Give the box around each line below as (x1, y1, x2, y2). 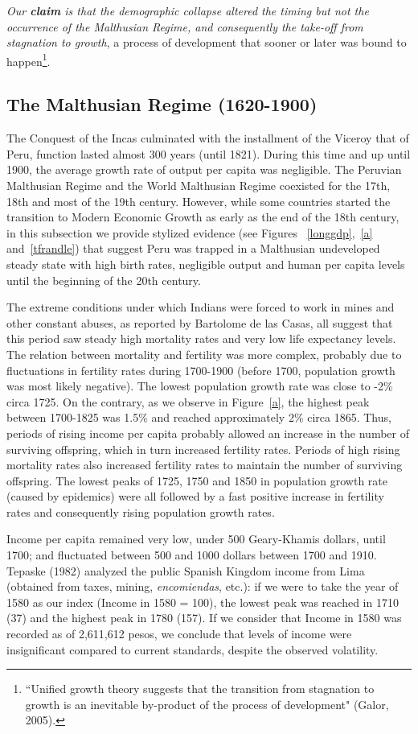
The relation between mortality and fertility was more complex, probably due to (6, 345, 402, 362)
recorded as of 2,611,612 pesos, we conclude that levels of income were (6, 625, 352, 642)
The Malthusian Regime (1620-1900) (6, 92, 318, 117)
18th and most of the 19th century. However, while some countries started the (6, 192, 391, 209)
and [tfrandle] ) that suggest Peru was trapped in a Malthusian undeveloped (6, 240, 380, 257)
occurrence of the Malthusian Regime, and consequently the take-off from (6, 18, 363, 35)
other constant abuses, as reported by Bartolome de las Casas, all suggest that (6, 314, 393, 331)
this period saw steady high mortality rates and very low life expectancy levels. (6, 330, 396, 347)
